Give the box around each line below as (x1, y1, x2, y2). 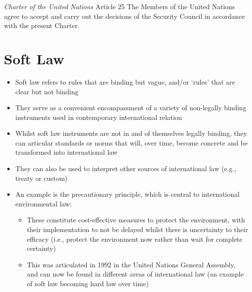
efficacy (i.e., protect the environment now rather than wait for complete (27, 234, 243, 244)
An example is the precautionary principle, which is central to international (15, 189, 240, 199)
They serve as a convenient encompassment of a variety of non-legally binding (15, 102, 247, 113)
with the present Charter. (4, 20, 80, 30)
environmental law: (15, 198, 72, 208)
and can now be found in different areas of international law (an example (27, 269, 244, 279)
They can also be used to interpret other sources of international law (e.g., (15, 163, 236, 174)
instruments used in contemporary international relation (15, 112, 182, 122)
